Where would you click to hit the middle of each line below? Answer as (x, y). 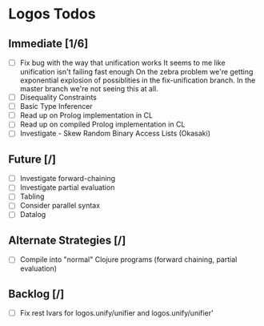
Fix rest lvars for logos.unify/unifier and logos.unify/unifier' (116, 313)
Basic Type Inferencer (56, 107)
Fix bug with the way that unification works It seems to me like (122, 62)
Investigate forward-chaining (68, 179)
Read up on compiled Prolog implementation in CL (102, 124)
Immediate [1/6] (48, 44)
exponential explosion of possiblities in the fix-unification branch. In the (138, 80)
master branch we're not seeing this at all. (89, 89)
